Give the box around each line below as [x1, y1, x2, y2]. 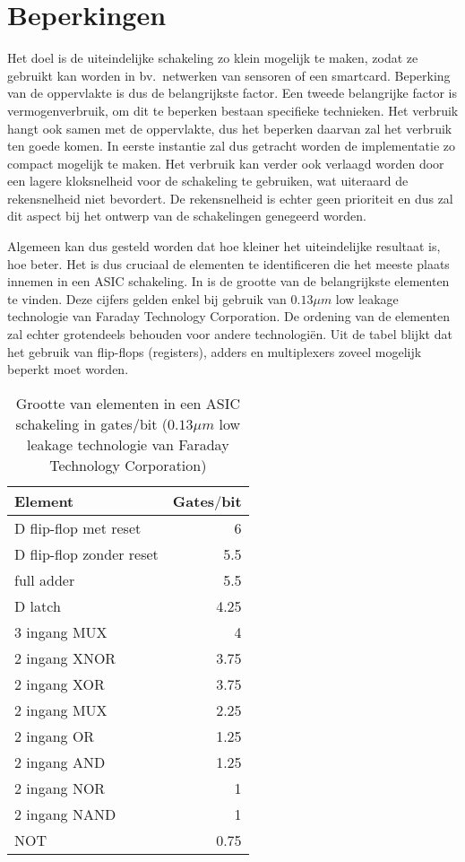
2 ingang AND [14, 751, 106, 772]
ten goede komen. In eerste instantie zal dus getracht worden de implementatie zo [7, 136, 455, 155]
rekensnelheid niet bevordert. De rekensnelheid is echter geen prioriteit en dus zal [7, 188, 453, 207]
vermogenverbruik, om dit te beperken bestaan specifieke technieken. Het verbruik [7, 100, 459, 119]
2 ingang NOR [14, 777, 106, 798]
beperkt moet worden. [7, 360, 129, 379]
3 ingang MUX [14, 621, 108, 642]
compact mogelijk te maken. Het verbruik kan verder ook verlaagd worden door [7, 153, 444, 172]
